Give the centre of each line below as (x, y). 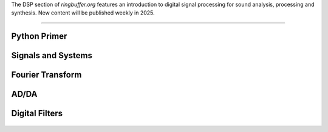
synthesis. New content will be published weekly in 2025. (83, 13)
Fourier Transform (46, 75)
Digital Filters (37, 114)
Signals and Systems (52, 55)
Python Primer (39, 36)
